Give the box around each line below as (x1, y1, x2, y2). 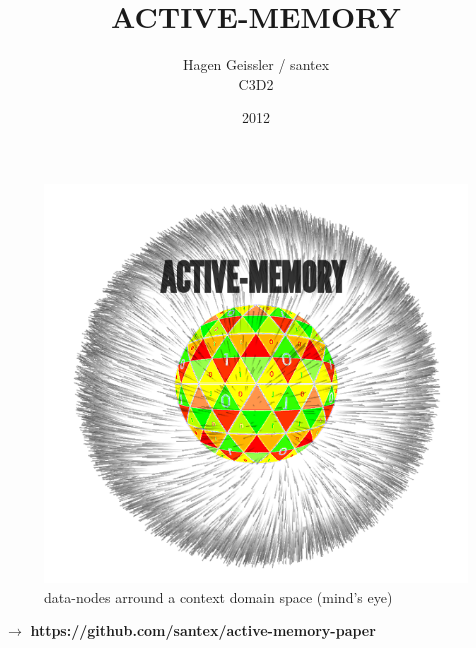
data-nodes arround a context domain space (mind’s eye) (44, 586, 393, 607)
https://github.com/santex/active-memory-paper (30, 620, 376, 641)
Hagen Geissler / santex (182, 54, 330, 75)
